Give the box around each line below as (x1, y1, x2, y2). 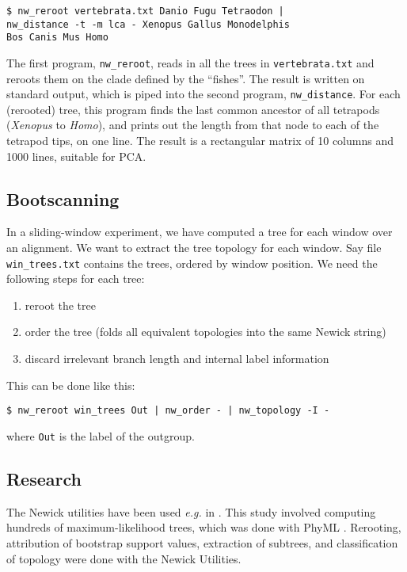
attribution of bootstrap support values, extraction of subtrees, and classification (6, 534, 398, 551)
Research (6, 466, 82, 490)
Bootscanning (6, 186, 120, 211)
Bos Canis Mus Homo (6, 32, 108, 44)
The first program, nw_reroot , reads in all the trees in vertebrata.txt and (6, 54, 375, 71)
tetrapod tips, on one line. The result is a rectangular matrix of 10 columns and (6, 132, 394, 149)
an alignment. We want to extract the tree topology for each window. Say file (6, 239, 382, 256)
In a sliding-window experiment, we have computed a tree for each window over (6, 223, 393, 240)
